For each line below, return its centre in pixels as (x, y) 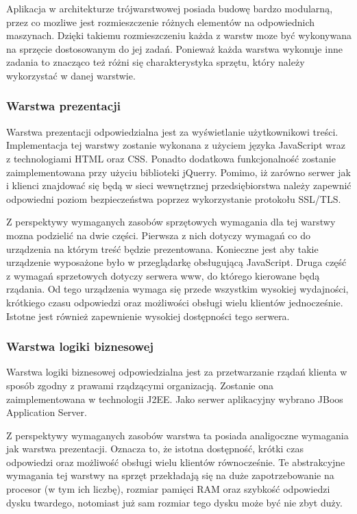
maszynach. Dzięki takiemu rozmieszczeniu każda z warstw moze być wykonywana (179, 35)
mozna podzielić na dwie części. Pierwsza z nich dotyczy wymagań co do (159, 235)
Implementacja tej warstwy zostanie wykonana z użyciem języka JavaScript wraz (176, 145)
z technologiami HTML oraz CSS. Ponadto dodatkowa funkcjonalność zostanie (171, 158)
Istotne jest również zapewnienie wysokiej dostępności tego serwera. (148, 316)
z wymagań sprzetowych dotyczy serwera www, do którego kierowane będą (163, 275)
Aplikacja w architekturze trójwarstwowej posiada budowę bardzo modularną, (170, 8)
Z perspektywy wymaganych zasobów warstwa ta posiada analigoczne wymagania (177, 435)
